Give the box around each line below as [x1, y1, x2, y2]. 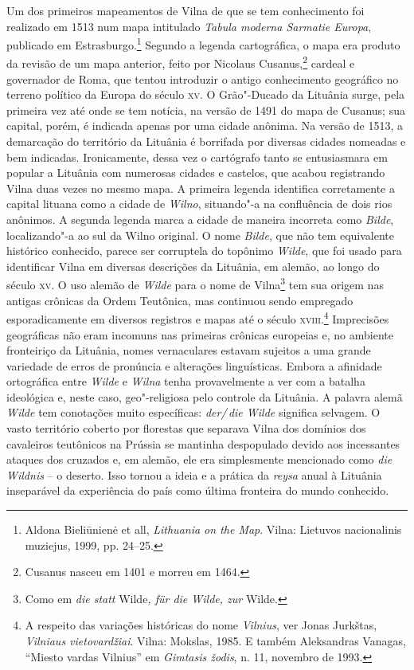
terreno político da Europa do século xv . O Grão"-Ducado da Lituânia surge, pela [6, 86, 405, 103]
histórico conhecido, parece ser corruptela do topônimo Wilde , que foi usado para [6, 242, 402, 259]
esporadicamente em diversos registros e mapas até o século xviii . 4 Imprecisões [6, 308, 389, 327]
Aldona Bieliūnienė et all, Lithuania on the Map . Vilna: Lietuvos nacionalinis [25, 521, 402, 538]
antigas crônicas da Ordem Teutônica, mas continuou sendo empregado [6, 292, 353, 308]
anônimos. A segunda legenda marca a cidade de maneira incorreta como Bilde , [6, 211, 394, 228]
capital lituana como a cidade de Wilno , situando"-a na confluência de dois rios [6, 195, 393, 212]
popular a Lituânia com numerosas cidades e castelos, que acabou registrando [6, 164, 385, 181]
